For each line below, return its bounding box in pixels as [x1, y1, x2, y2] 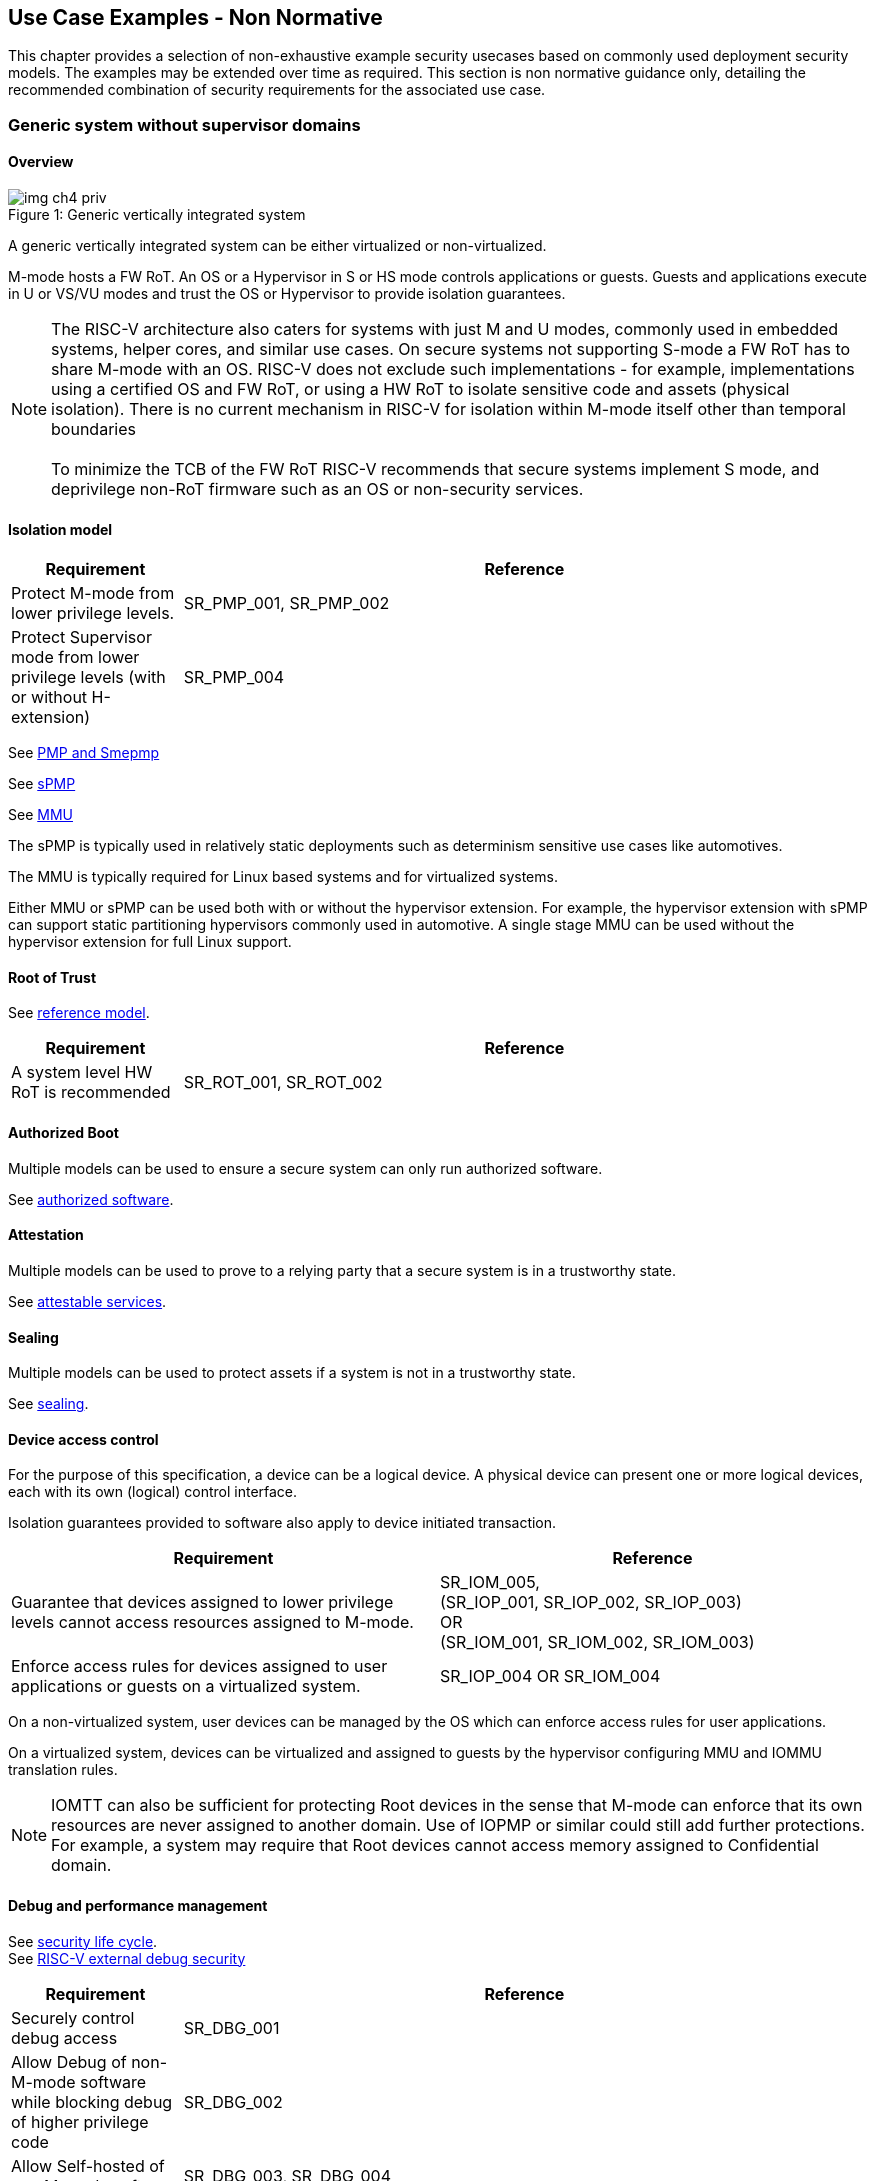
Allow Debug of [11, 2051, 127, 2072]
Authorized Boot [8, 1124, 119, 1142]
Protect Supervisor [11, 627, 152, 648]
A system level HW [11, 1062, 153, 1083]
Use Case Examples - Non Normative [8, 5, 383, 30]
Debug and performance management [8, 1896, 268, 1914]
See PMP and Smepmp [8, 744, 160, 762]
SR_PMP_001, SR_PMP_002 [183, 593, 390, 614]
